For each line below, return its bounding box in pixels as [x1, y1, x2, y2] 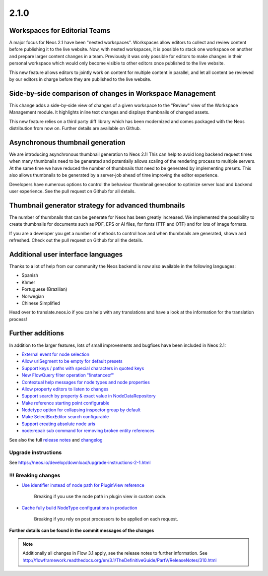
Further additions [9, 329, 64, 337]
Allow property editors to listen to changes [21, 386, 109, 392]
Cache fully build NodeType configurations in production [21, 505, 137, 511]
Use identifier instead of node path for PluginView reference [21, 482, 145, 488]
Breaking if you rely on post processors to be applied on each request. [34, 516, 178, 522]
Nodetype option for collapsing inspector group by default [21, 407, 141, 413]
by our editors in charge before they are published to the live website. [9, 76, 151, 82]
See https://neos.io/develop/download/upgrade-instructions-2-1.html [9, 459, 151, 465]
